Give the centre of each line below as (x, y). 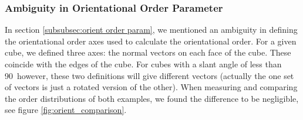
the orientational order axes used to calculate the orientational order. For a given (151, 41)
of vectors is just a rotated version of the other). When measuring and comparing (151, 87)
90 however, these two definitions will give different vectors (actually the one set (149, 75)
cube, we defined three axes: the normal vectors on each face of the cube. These (148, 52)
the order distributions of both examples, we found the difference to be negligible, (152, 98)
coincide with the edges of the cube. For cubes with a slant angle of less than (143, 64)
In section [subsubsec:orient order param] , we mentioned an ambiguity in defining (151, 30)
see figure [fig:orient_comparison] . (66, 110)
